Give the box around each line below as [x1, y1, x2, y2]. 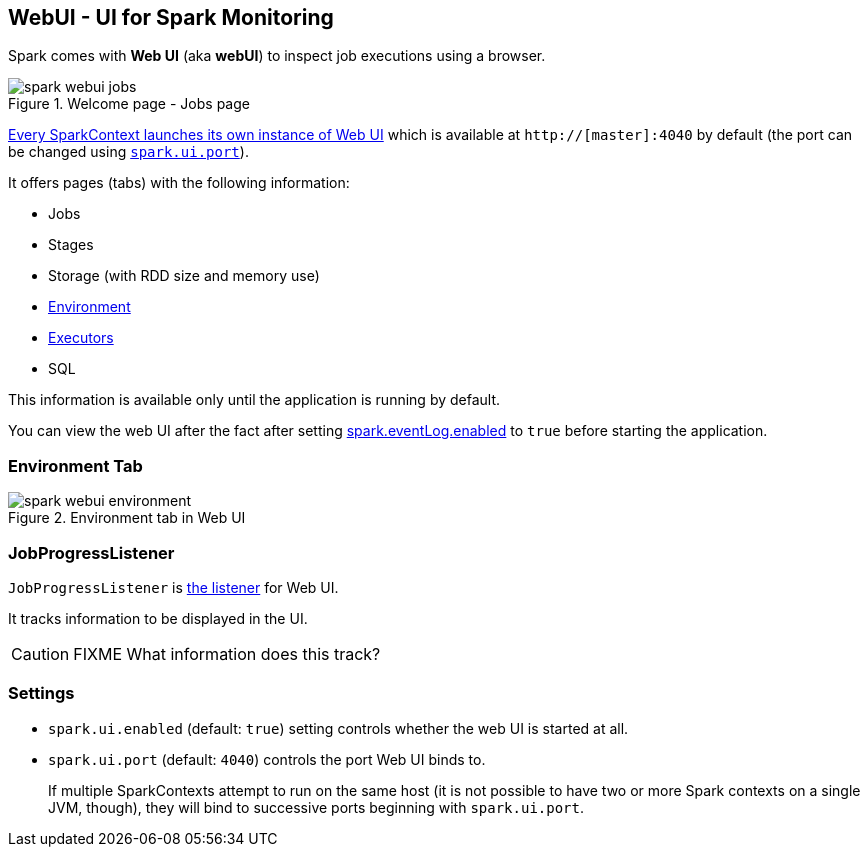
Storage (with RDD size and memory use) [48, 267, 320, 285]
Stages [48, 236, 94, 254]
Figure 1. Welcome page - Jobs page [8, 95, 250, 113]
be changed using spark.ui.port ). [8, 143, 249, 161]
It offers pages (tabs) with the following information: [8, 174, 350, 192]
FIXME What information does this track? [73, 643, 381, 664]
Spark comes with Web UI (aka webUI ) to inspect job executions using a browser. [8, 47, 546, 65]
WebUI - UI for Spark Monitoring [8, 5, 334, 30]
